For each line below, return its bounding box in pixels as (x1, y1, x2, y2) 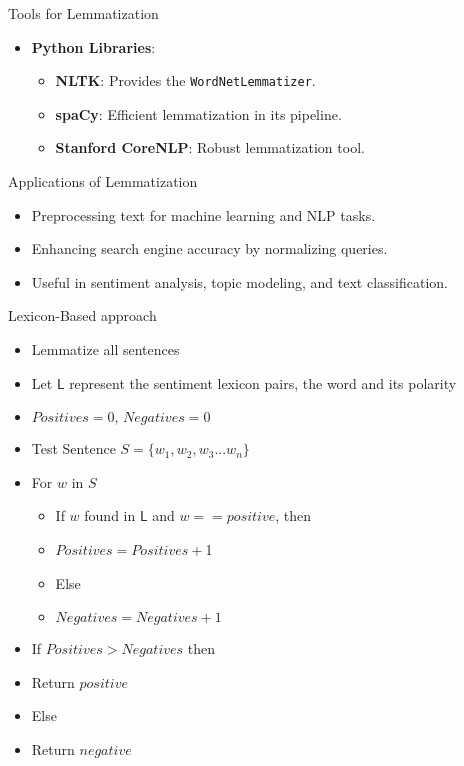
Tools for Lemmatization (8, 3, 159, 23)
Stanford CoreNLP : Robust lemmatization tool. (55, 137, 365, 158)
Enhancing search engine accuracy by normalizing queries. (31, 238, 388, 259)
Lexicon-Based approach (8, 305, 157, 326)
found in (84, 505, 136, 526)
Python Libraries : (31, 36, 156, 57)
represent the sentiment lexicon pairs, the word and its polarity (69, 372, 457, 393)
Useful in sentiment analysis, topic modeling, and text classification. (31, 271, 448, 292)
